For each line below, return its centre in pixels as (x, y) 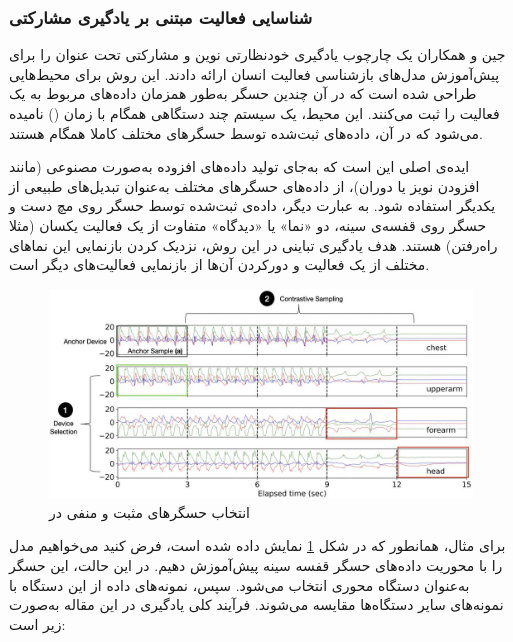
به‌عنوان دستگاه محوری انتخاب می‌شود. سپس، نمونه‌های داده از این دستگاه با (239, 584)
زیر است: (37, 623)
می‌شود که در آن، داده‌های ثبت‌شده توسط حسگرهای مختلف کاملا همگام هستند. (246, 132)
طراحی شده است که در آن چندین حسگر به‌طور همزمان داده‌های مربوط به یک (243, 93)
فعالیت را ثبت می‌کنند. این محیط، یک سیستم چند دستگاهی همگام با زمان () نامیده (254, 113)
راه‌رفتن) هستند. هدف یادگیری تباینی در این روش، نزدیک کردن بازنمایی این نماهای (253, 244)
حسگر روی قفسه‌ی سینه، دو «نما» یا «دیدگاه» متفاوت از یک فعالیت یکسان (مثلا (248, 224)
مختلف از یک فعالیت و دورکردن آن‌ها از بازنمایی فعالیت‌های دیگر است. (219, 264)
